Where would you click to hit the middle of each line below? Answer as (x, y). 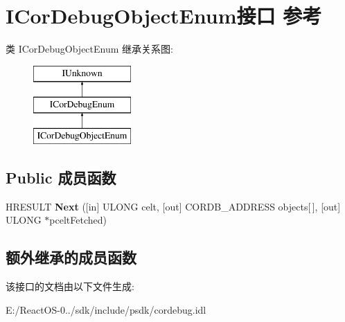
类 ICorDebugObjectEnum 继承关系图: (89, 49)
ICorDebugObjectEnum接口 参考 (164, 16)
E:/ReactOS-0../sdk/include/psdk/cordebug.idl (106, 309)
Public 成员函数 (61, 178)
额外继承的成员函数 (71, 257)
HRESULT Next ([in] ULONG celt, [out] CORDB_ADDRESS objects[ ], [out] (173, 206)
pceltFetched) (78, 220)
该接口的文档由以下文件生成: (70, 286)
